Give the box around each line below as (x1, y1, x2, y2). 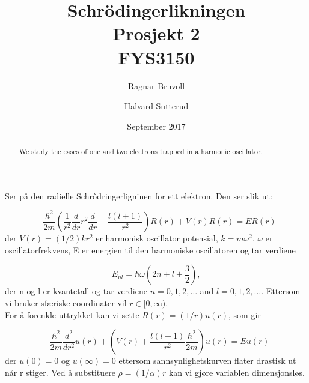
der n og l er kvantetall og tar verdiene (5, 285, 147, 297)
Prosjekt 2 (112, 21, 200, 46)
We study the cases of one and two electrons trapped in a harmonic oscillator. (19, 146, 263, 157)
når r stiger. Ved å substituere (5, 366, 115, 378)
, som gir (228, 308, 261, 321)
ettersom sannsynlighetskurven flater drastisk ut (118, 354, 296, 367)
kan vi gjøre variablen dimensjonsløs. (168, 366, 305, 378)
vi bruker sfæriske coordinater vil (5, 297, 127, 309)
